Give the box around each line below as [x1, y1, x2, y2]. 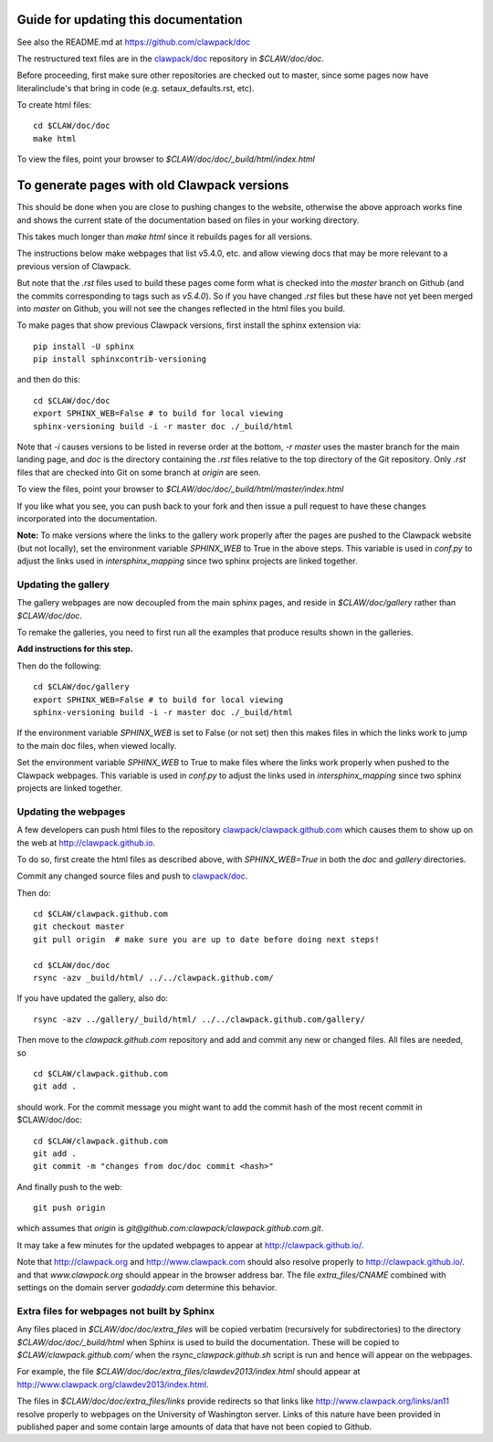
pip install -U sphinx [33, 341, 135, 352]
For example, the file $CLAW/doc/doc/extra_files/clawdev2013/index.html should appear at [16, 1366, 361, 1377]
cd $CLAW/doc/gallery [33, 681, 130, 692]
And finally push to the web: [16, 1181, 122, 1192]
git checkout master [33, 921, 125, 932]
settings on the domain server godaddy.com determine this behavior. [16, 1282, 278, 1293]
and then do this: [16, 374, 81, 385]
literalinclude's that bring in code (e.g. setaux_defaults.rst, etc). [16, 82, 255, 93]
